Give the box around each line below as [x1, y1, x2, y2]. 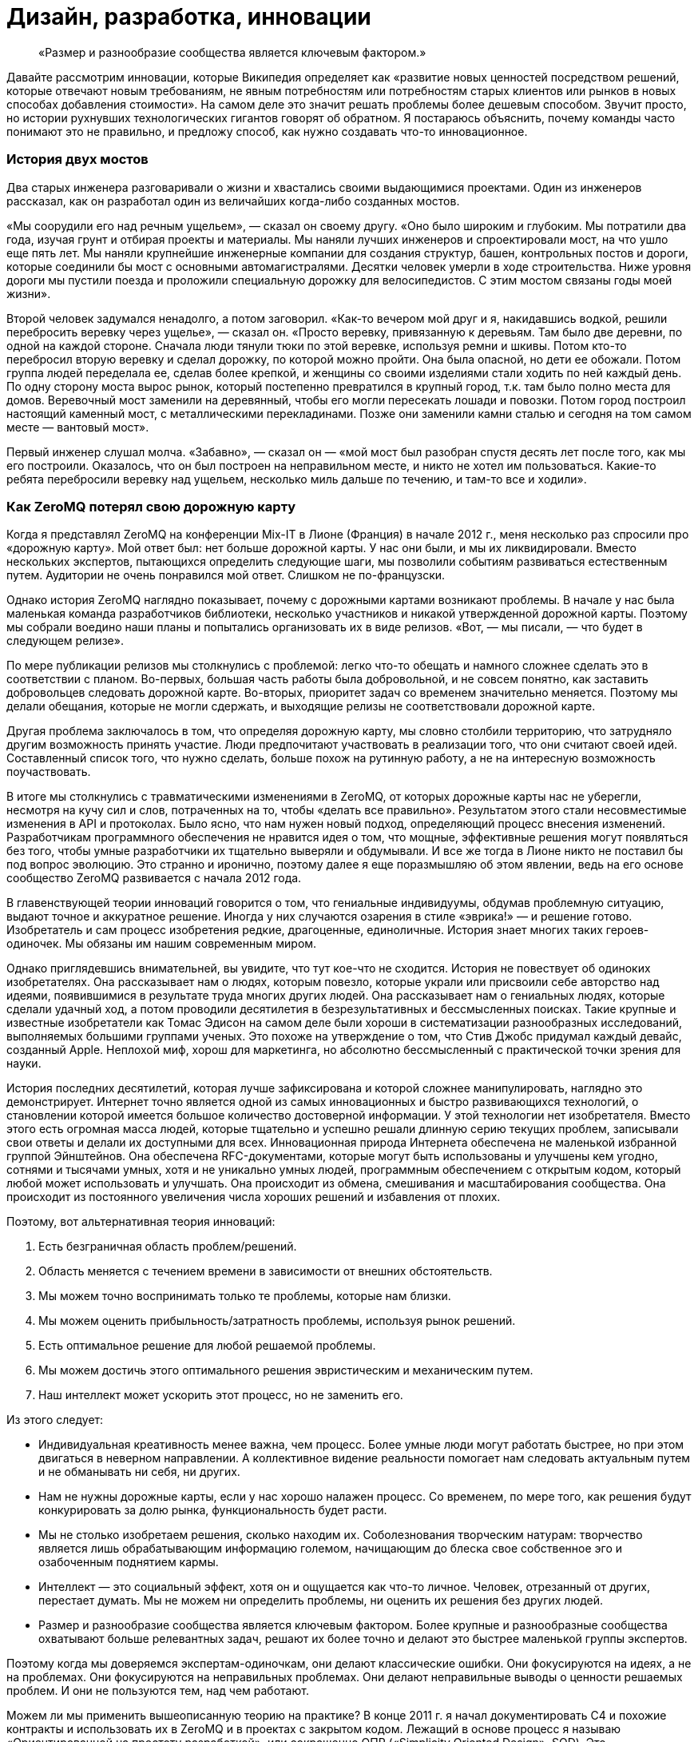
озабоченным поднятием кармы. [38, 1555, 219, 1569]
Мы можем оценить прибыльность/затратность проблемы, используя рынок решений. [38, 1314, 516, 1328]
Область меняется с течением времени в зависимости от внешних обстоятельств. [38, 1264, 493, 1279]
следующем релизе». [6, 634, 124, 648]
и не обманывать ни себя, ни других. [38, 1465, 240, 1479]
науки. [6, 1056, 42, 1071]
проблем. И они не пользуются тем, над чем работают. [6, 1684, 309, 1698]
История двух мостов [6, 151, 149, 168]
